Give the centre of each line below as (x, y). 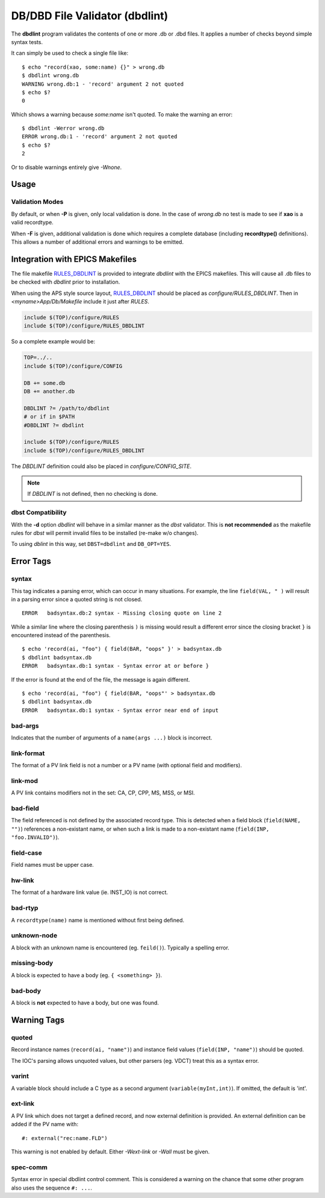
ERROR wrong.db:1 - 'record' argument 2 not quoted (100, 137)
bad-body (26, 990)
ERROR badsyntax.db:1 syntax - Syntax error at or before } (116, 666)
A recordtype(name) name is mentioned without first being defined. (98, 920)
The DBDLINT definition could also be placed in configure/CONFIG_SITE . (101, 466)
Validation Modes (37, 202)
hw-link (23, 881)
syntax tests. (27, 42)
